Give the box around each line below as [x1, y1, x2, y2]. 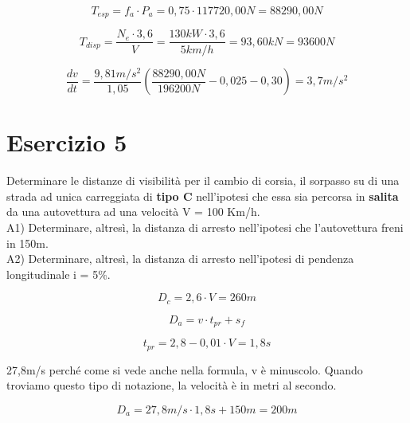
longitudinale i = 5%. [6, 265, 111, 282]
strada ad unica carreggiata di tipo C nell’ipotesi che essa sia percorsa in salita [6, 187, 399, 204]
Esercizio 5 [6, 126, 127, 159]
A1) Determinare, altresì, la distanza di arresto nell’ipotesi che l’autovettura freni [6, 218, 404, 235]
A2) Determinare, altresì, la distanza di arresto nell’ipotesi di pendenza [6, 250, 354, 267]
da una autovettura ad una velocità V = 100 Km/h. [6, 203, 260, 220]
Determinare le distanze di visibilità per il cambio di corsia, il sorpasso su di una [6, 172, 400, 189]
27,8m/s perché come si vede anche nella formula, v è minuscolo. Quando [6, 361, 363, 378]
